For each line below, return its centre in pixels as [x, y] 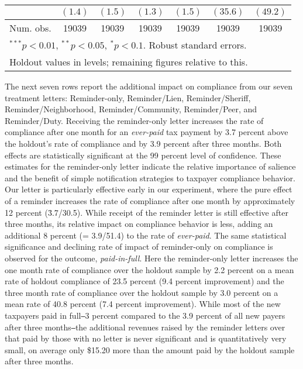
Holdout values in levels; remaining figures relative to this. [129, 62]
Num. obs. [30, 28]
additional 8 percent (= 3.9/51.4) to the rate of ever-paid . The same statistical [146, 235]
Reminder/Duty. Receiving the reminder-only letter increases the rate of [134, 120]
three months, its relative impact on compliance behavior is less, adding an [139, 224]
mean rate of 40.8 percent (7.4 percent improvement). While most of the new [143, 304]
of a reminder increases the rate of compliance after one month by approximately [150, 200]
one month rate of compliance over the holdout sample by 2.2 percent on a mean [149, 269]
